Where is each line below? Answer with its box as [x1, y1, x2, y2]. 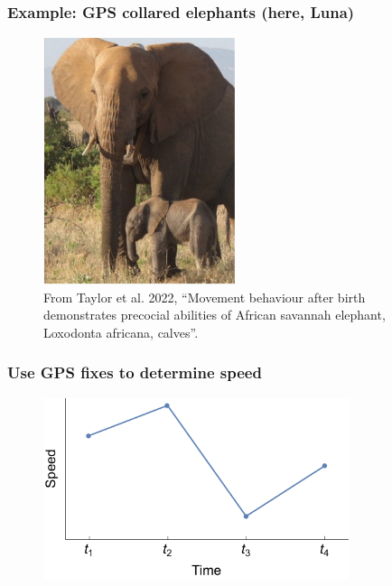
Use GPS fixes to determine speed [7, 361, 262, 384]
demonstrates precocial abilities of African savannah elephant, [43, 305, 386, 324]
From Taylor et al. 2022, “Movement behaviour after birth [43, 287, 366, 306]
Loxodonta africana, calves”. [43, 322, 199, 341]
